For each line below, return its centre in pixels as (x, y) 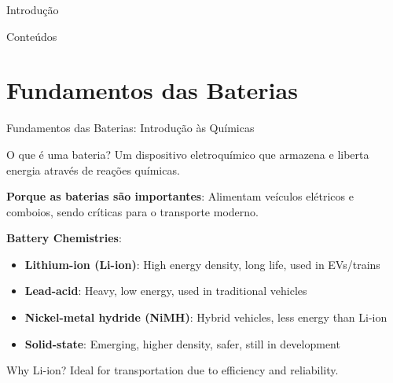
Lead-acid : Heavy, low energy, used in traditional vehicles (166, 291)
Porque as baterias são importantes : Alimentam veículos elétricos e (180, 196)
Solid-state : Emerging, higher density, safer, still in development (182, 343)
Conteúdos (32, 36)
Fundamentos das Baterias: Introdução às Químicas (130, 128)
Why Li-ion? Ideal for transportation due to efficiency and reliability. (173, 370)
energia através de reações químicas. (93, 169)
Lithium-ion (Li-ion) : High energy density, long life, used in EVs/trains (202, 264)
